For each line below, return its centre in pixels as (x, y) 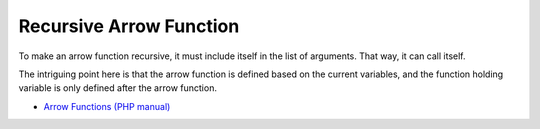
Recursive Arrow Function (129, 26)
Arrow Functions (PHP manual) (107, 106)
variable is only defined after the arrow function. (117, 88)
